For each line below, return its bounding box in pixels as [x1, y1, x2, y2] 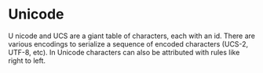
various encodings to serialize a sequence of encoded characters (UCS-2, [8, 39, 249, 48]
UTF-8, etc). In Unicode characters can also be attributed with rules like [8, 47, 240, 57]
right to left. [8, 56, 46, 65]
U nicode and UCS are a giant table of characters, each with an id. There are [8, 31, 256, 40]
